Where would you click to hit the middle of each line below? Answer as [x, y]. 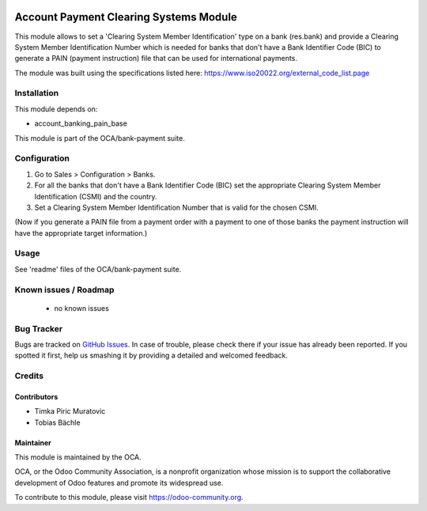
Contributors [36, 396]
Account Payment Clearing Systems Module [126, 17]
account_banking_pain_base [81, 123]
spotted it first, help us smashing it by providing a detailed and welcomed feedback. [151, 355]
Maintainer [33, 442]
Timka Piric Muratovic [70, 411]
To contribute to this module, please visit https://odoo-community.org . [129, 498]
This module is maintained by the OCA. [78, 457]
